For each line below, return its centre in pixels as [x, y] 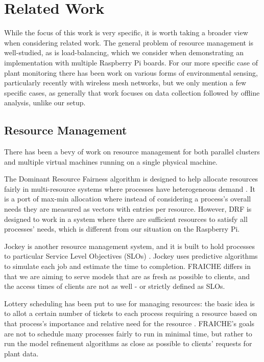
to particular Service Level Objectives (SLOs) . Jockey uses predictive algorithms [131, 256]
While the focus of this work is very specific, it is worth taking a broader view [126, 32]
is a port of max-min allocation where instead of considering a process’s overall [128, 199]
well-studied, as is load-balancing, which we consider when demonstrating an [124, 52]
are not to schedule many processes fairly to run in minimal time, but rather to [128, 333]
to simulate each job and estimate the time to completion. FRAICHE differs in [128, 266]
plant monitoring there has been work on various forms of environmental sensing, [131, 72]
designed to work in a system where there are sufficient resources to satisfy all [126, 219]
